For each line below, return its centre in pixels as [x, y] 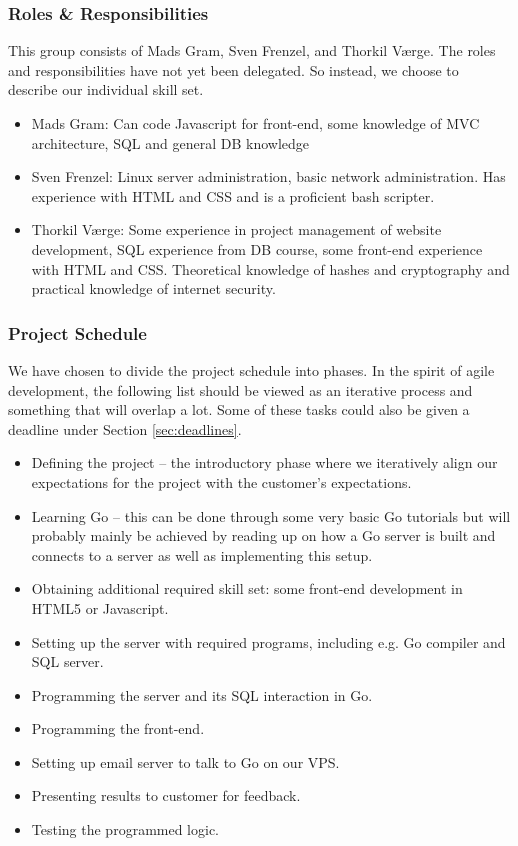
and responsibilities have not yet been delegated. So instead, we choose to [233, 69]
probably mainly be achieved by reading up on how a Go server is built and [263, 535]
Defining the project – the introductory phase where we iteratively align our [264, 462]
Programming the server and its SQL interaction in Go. [202, 694]
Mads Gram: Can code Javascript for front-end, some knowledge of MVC [255, 123]
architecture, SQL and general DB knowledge [170, 142]
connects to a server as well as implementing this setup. [202, 554]
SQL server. [67, 661]
